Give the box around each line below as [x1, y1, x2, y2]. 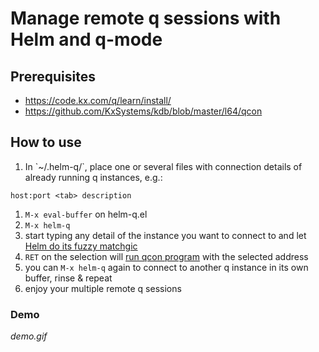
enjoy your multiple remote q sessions [24, 282, 182, 294]
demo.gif [10, 330, 48, 342]
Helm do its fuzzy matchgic [24, 240, 138, 252]
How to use [10, 134, 82, 151]
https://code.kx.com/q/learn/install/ [24, 95, 172, 106]
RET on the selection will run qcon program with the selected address [24, 250, 309, 262]
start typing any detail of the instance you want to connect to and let [24, 229, 307, 241]
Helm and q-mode [10, 28, 163, 51]
